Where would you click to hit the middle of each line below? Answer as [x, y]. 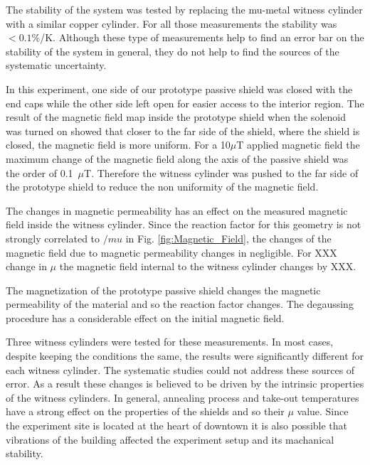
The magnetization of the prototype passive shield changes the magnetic [163, 290]
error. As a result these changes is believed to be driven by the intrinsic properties [185, 384]
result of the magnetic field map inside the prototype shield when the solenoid [176, 117]
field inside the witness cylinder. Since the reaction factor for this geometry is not [184, 224]
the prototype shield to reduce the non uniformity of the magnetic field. [162, 187]
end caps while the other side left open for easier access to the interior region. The [185, 103]
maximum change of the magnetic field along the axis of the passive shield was [177, 158]
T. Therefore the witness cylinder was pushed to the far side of [221, 172]
